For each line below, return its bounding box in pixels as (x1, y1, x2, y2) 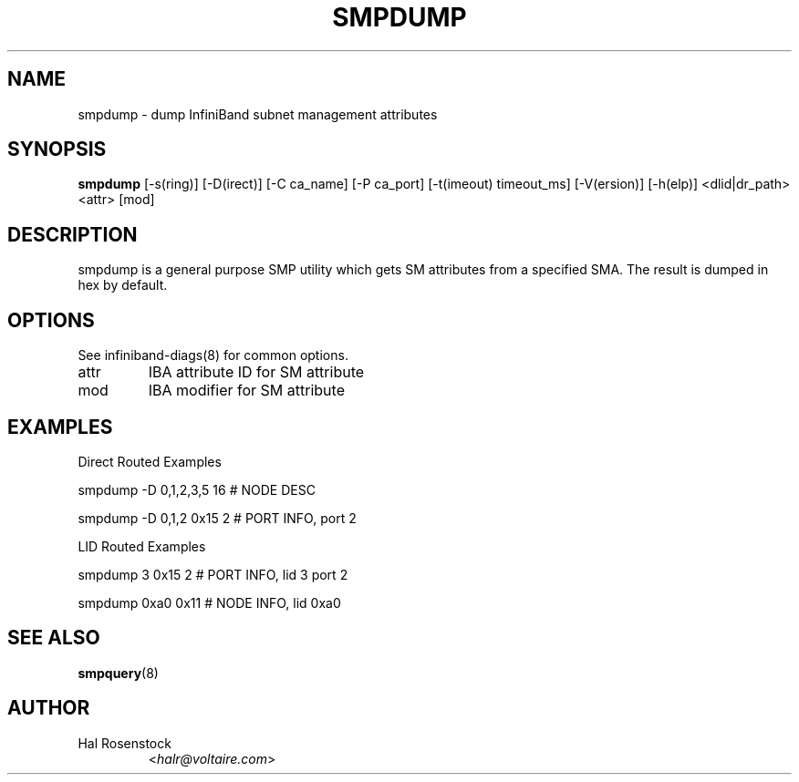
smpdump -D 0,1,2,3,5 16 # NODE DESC (78, 481, 316, 498)
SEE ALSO (7, 626, 100, 650)
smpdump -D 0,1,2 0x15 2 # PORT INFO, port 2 (78, 509, 357, 526)
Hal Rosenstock (78, 735, 171, 751)
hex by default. (78, 277, 168, 293)
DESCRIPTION (7, 222, 138, 246)
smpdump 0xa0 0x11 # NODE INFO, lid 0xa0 (78, 594, 341, 611)
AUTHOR (7, 696, 90, 720)
